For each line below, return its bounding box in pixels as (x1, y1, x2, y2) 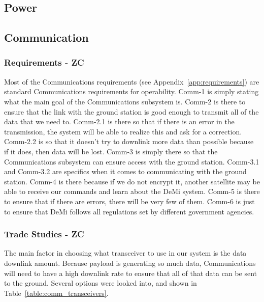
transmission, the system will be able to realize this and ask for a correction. (4, 126, 242, 136)
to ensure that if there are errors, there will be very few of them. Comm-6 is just (4, 196, 255, 206)
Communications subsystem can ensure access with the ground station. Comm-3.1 (4, 156, 259, 167)
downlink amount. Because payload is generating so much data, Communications (4, 257, 256, 268)
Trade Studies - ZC (4, 228, 84, 240)
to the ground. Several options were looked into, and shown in (4, 278, 197, 288)
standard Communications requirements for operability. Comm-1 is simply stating (4, 86, 259, 97)
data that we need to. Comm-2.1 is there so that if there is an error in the (4, 116, 235, 127)
